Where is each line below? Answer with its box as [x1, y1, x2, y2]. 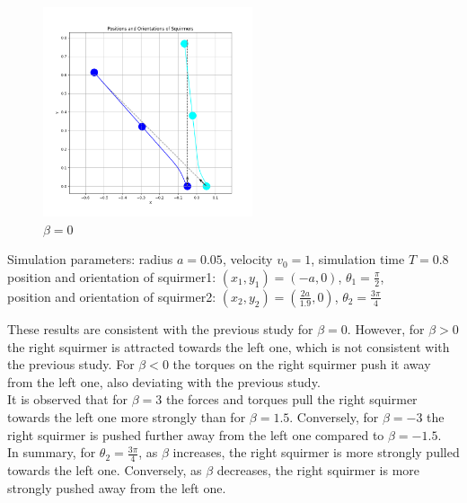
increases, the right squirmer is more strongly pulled [172, 443, 460, 462]
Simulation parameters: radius [7, 250, 173, 269]
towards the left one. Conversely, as [7, 460, 202, 479]
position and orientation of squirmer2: [7, 287, 216, 305]
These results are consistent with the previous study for [7, 319, 313, 338]
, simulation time [311, 250, 405, 269]
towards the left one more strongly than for [7, 407, 246, 426]
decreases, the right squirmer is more [216, 460, 420, 479]
